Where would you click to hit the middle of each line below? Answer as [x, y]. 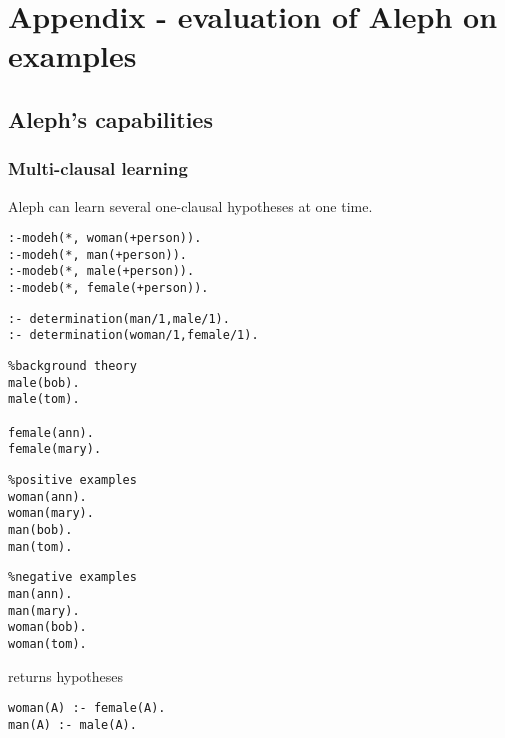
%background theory [72, 366]
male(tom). [44, 399]
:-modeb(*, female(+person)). [108, 288]
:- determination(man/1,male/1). [119, 318]
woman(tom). [47, 643]
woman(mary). [51, 513]
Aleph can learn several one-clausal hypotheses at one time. [190, 205]
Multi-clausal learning [98, 168]
